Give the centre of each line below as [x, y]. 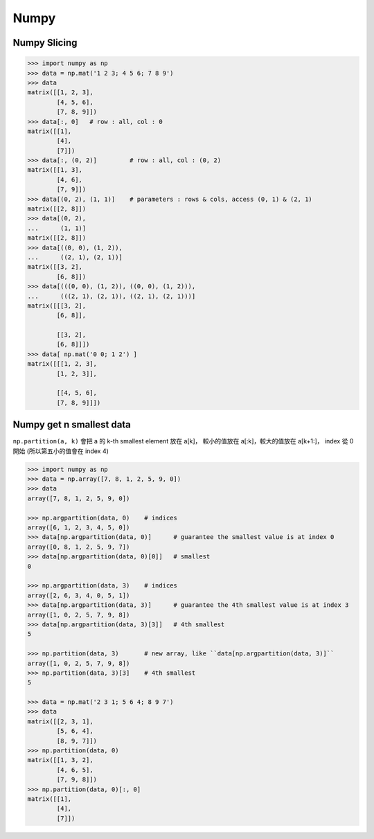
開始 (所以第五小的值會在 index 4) [61, 451]
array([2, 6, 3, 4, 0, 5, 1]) [79, 595]
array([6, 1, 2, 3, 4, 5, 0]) [79, 528]
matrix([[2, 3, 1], [60, 721]
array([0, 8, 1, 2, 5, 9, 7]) [79, 547]
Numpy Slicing [45, 43]
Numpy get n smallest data [72, 425]
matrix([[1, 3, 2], [60, 760]
